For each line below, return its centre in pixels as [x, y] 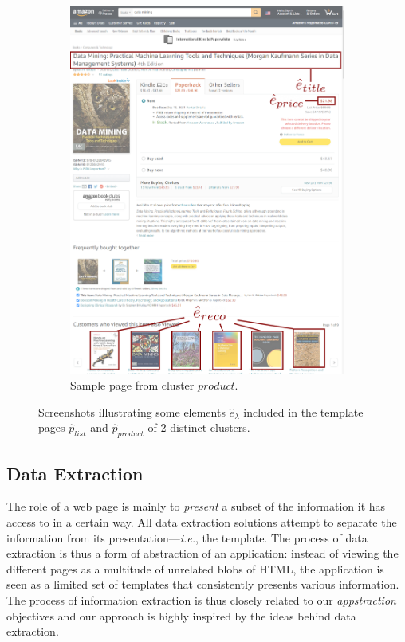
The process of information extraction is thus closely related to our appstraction [201, 600]
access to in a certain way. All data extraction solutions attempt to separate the [202, 522]
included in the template [303, 411]
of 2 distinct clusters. [199, 427]
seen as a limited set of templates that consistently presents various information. [203, 584]
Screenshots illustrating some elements [132, 411]
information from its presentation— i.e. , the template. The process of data [187, 537]
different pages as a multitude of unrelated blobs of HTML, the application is [195, 568]
